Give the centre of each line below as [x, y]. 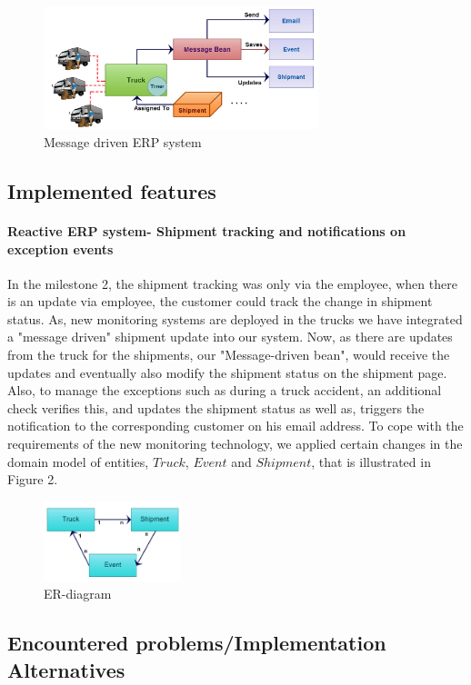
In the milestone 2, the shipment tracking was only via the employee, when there [232, 283]
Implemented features [112, 190]
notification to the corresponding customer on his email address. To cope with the [235, 426]
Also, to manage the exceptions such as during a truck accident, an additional [225, 390]
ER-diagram [78, 594]
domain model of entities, [78, 461]
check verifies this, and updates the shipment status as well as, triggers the [216, 407]
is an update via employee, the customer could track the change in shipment [220, 301]
